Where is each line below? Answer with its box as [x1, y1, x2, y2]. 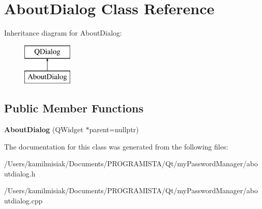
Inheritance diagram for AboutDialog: [4, 27, 122, 38]
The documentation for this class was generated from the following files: [4, 141, 228, 152]
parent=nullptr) [89, 124, 139, 135]
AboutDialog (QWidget [4, 124, 83, 135]
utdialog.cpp [4, 195, 43, 206]
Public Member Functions [4, 100, 143, 116]
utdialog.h [4, 168, 36, 178]
